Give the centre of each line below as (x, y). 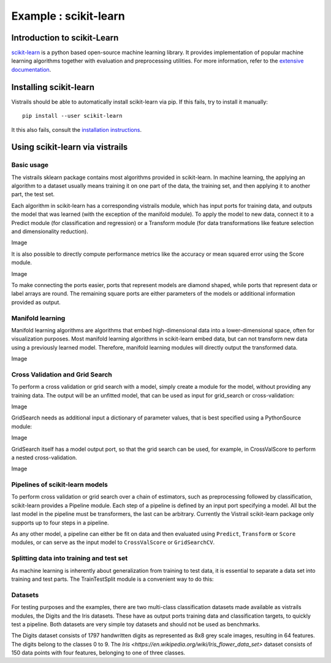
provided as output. (36, 302)
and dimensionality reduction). (50, 232)
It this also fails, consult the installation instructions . (77, 129)
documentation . (31, 69)
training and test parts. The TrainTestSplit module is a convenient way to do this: (112, 579)
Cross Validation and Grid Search (62, 374)
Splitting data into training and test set (70, 558)
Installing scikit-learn (53, 87)
